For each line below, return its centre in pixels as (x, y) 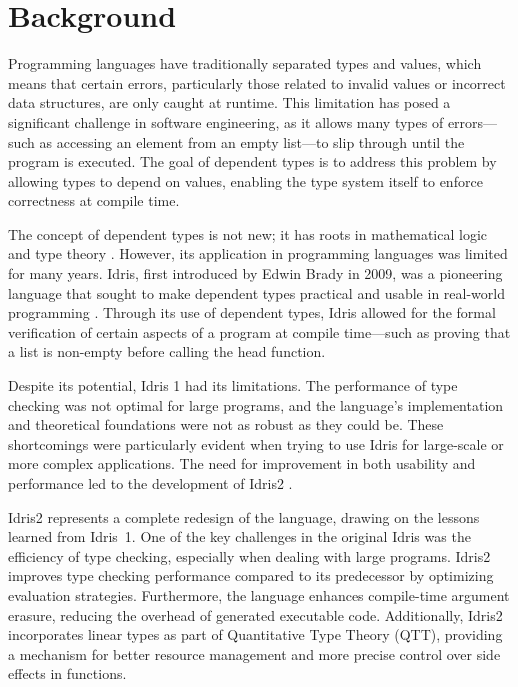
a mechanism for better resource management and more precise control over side (254, 653)
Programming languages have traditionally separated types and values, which (245, 63)
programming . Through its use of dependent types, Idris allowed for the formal (252, 312)
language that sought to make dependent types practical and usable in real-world (256, 292)
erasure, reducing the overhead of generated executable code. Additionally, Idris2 (255, 614)
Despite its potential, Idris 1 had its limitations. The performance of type (233, 385)
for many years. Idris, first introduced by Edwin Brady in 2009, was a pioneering (255, 273)
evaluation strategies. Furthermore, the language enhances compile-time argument (259, 594)
